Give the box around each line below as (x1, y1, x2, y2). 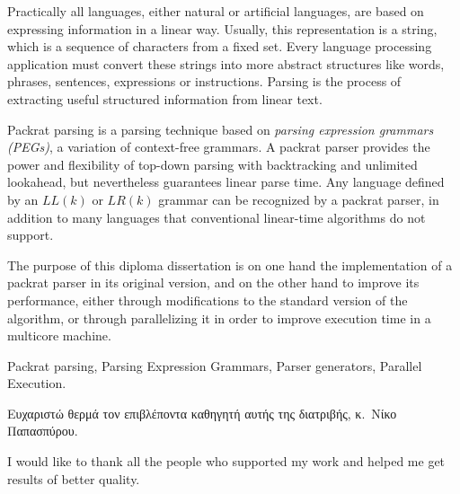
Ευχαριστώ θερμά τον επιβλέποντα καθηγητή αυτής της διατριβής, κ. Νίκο (7, 403, 397, 422)
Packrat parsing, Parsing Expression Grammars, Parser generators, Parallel (7, 356, 422, 375)
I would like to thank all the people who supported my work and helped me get (7, 452, 446, 471)
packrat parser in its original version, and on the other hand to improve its (7, 273, 420, 292)
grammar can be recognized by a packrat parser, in (158, 190, 439, 208)
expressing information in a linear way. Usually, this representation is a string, (7, 19, 438, 38)
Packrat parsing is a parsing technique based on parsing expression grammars (7, 119, 434, 138)
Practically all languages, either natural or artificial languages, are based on (7, 2, 424, 20)
